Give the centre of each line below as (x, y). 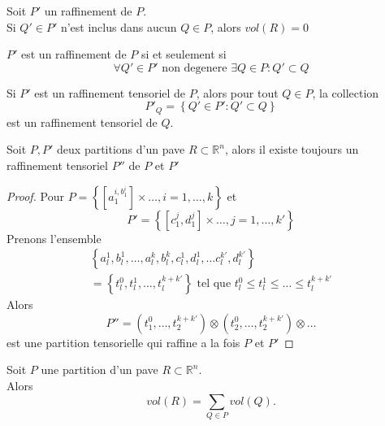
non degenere (195, 68)
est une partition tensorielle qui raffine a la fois (123, 342)
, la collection (346, 92)
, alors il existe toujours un (292, 149)
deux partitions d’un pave (121, 149)
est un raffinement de (74, 54)
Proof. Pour (35, 196)
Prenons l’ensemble (54, 238)
